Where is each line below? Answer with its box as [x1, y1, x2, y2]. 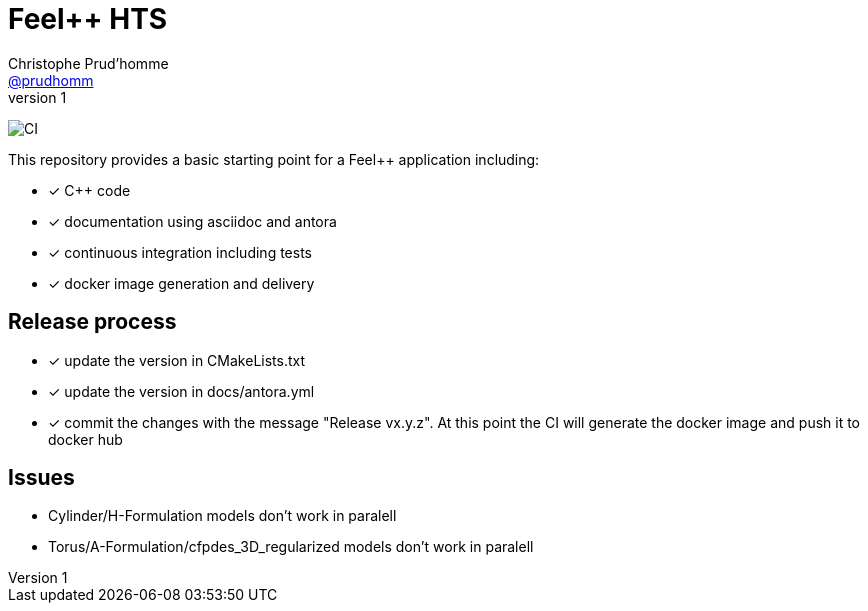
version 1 [8, 88, 67, 106]
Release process [8, 309, 177, 335]
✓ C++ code [48, 181, 131, 199]
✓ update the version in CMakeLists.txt [48, 351, 306, 369]
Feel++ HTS [8, 2, 168, 36]
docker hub [48, 430, 123, 448]
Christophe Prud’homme [8, 54, 169, 72]
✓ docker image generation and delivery [48, 274, 315, 292]
